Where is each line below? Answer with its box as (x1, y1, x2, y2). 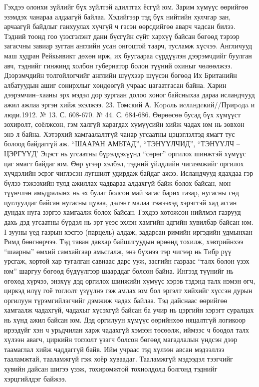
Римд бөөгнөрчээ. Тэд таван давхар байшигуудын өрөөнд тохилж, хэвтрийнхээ (4, 236, 243, 247)
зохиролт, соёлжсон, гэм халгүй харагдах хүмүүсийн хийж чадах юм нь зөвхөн (4, 119, 245, 129)
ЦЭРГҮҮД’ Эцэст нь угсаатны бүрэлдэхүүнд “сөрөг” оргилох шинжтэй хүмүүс (4, 148, 246, 158)
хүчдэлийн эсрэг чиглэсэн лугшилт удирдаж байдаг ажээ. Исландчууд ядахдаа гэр (4, 168, 254, 178)
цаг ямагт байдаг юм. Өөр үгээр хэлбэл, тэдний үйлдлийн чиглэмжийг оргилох (4, 158, 244, 168)
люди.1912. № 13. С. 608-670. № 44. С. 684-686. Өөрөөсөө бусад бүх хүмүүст (4, 109, 241, 119)
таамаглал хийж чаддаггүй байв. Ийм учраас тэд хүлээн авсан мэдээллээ (4, 344, 225, 354)
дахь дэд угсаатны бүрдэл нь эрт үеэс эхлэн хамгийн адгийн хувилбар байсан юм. (4, 217, 254, 227)
